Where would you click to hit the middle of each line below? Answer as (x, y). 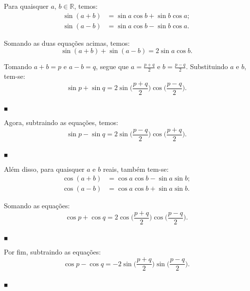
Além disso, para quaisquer (44, 169)
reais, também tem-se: (136, 169)
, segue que (112, 66)
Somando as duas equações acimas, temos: (67, 43)
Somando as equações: (37, 206)
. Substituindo (207, 66)
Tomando (18, 66)
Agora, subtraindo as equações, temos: (61, 122)
